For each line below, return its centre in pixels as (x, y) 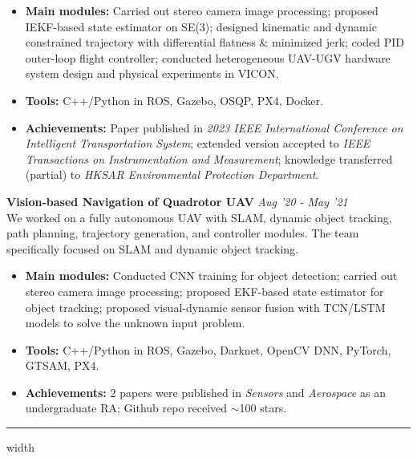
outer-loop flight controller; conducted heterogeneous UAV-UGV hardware (208, 57)
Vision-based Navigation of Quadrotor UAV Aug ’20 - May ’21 (177, 201)
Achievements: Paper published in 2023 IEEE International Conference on (214, 127)
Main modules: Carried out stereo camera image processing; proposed (202, 10)
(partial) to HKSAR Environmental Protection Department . (172, 174)
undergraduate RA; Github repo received (126, 408)
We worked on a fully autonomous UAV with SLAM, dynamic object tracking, (199, 217)
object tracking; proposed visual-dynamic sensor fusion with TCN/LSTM (205, 307)
